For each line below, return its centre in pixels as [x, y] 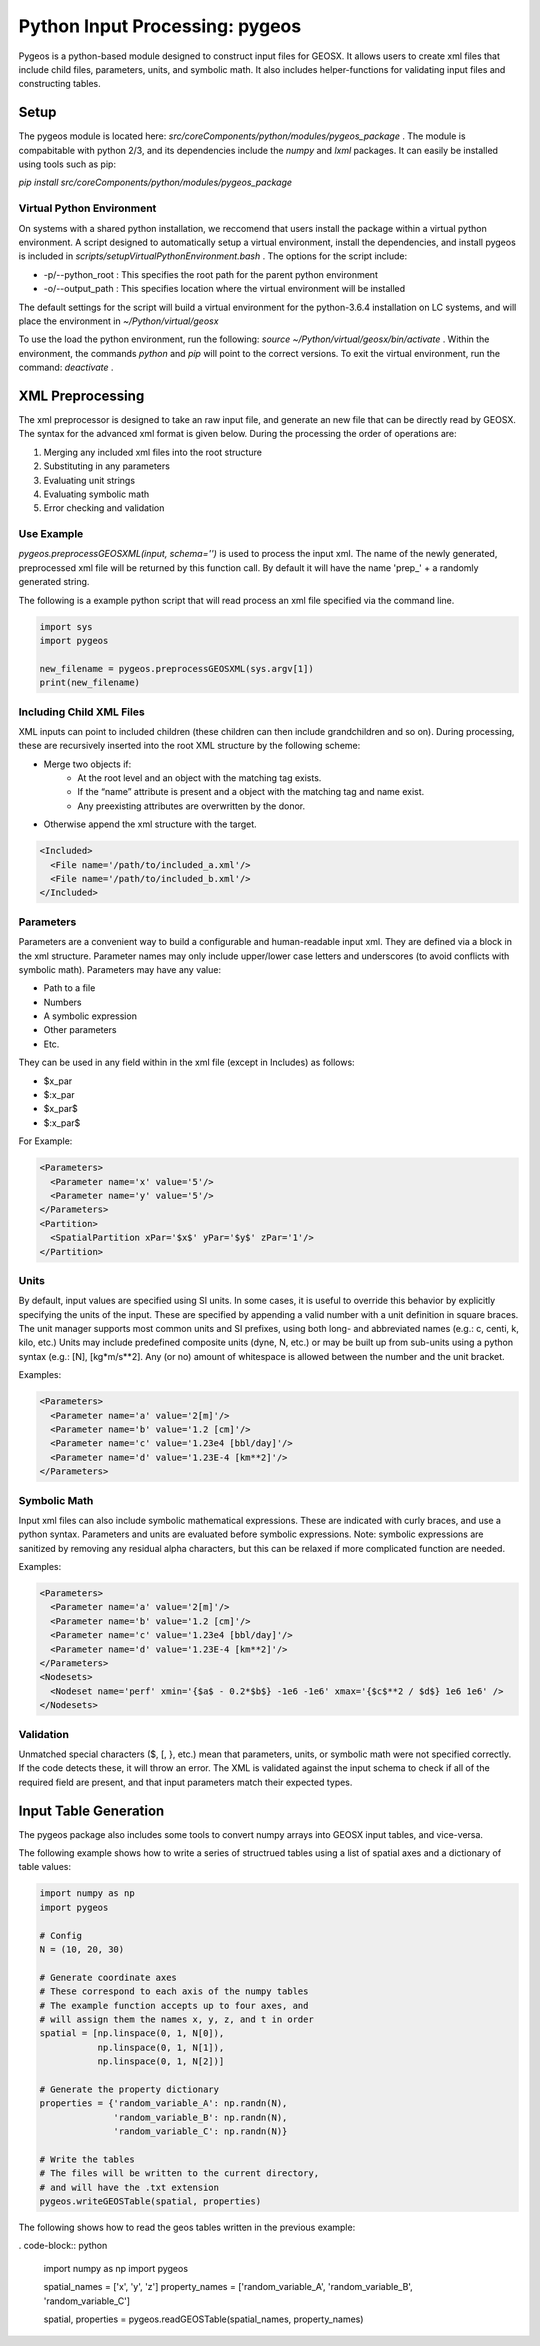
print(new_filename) [89, 683]
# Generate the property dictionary [129, 2089]
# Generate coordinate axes [108, 1977]
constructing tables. [60, 84]
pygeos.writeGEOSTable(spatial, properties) [150, 2201]
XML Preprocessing [81, 395]
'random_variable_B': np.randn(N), [200, 2117]
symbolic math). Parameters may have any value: [120, 969]
